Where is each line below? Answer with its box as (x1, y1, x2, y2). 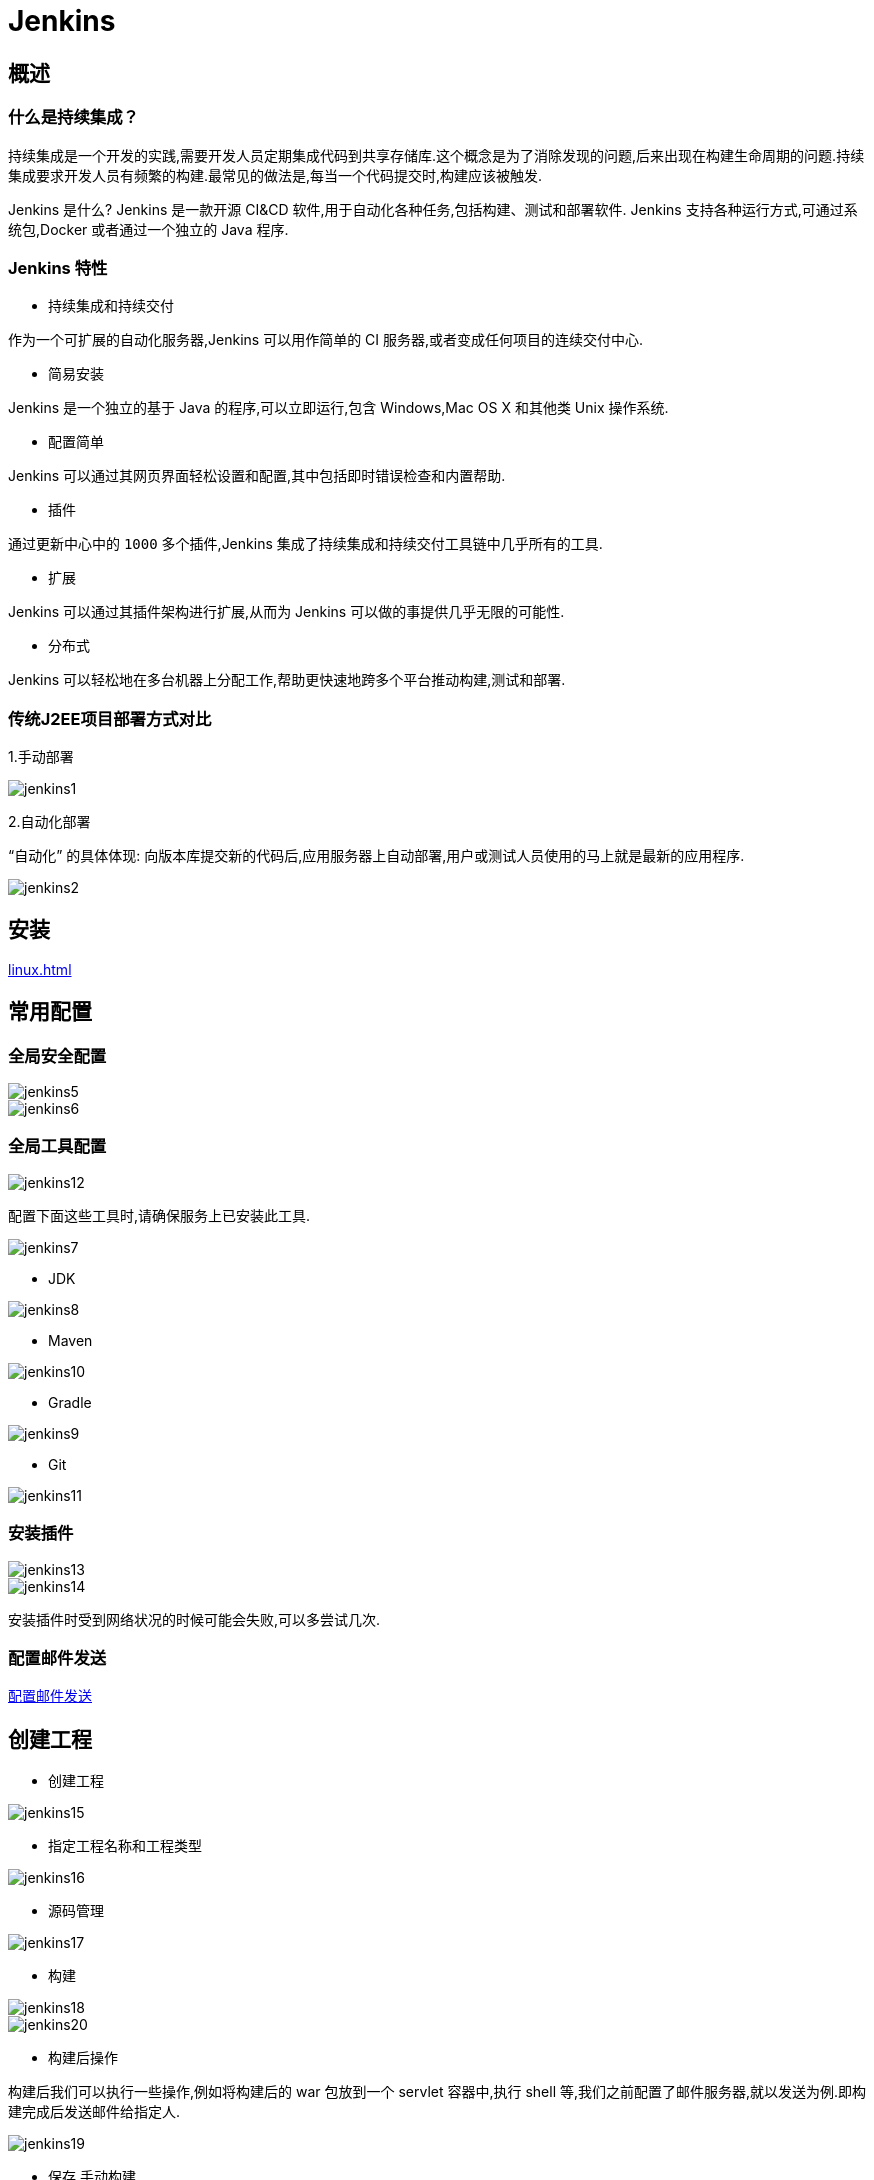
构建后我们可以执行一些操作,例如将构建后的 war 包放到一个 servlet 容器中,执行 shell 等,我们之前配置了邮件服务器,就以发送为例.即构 (8, 2083, 867, 2101)
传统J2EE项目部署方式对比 (8, 708, 212, 729)
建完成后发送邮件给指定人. (8, 2103, 181, 2121)
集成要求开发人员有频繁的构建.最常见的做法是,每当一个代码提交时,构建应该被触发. (8, 166, 543, 184)
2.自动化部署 (8, 813, 91, 831)
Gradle (48, 1393, 92, 1411)
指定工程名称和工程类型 (48, 1837, 202, 1855)
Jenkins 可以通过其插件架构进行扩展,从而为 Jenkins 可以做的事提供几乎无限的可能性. (8, 603, 565, 621)
